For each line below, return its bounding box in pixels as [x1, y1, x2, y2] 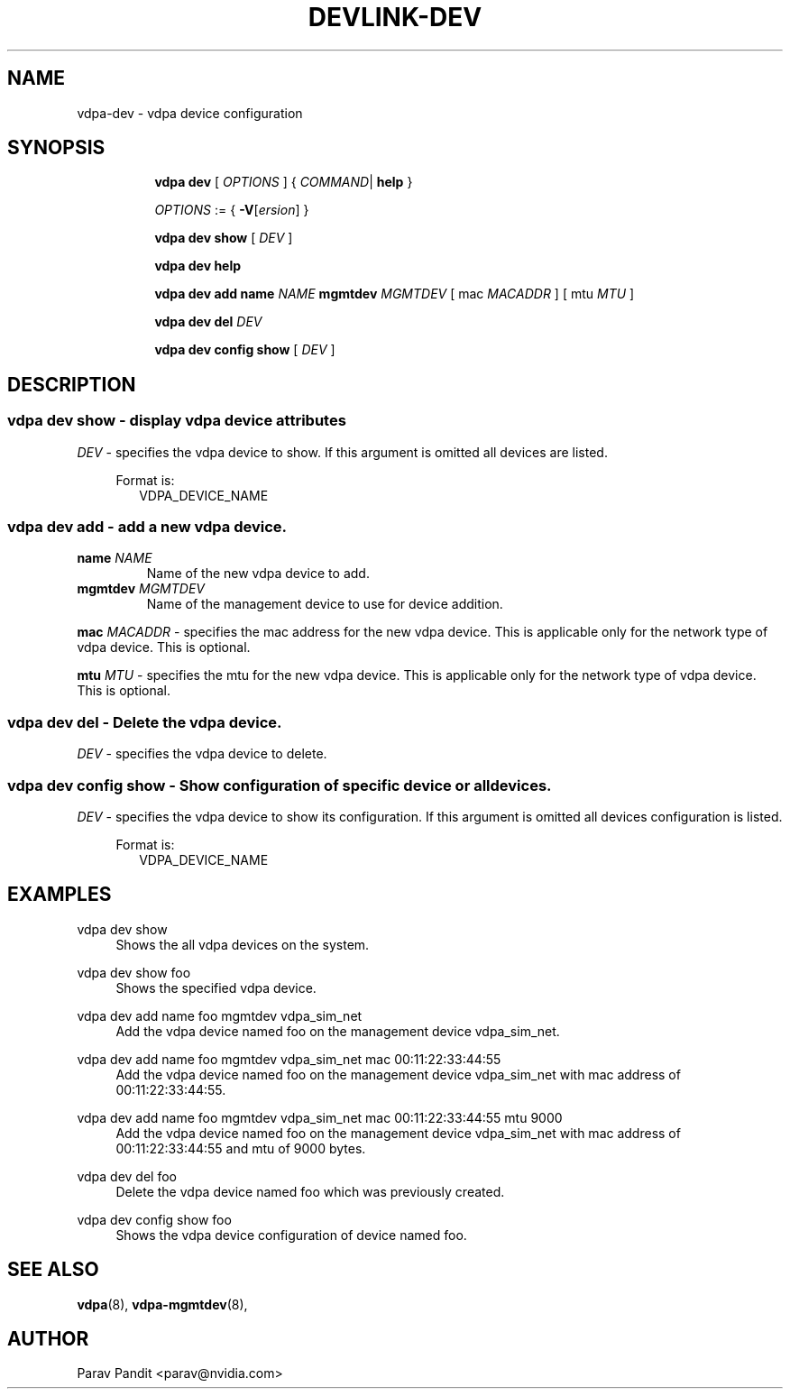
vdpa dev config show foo [77, 1211, 232, 1227]
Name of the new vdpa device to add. [146, 565, 370, 582]
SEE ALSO [7, 1258, 99, 1281]
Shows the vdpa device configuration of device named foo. [115, 1226, 467, 1243]
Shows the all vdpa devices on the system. [115, 936, 370, 952]
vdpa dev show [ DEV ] [154, 230, 293, 246]
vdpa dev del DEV [154, 314, 262, 330]
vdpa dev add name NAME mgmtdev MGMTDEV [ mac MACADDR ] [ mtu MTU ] [154, 286, 635, 302]
